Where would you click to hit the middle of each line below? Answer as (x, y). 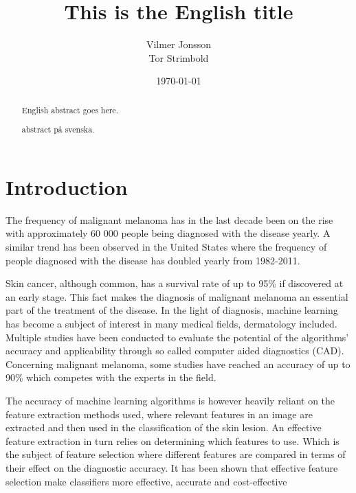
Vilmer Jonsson (179, 44)
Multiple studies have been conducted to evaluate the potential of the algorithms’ (177, 337)
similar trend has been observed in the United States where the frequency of (166, 247)
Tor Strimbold (179, 57)
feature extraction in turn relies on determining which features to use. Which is (173, 440)
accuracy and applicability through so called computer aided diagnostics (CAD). (175, 351)
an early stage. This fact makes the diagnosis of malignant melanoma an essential (177, 296)
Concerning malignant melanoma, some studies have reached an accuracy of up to (178, 364)
